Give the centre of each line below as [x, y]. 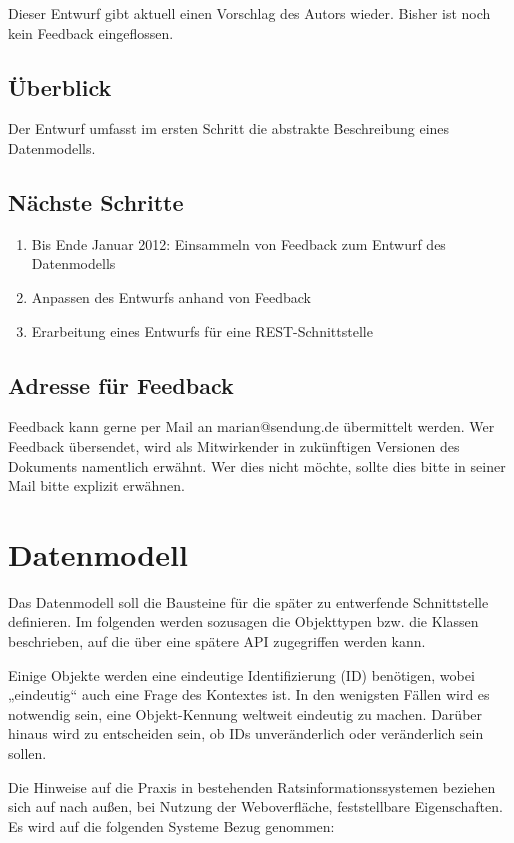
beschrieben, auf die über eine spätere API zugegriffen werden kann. [217, 641]
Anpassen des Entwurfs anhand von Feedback [171, 296]
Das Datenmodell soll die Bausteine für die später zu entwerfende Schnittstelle [248, 601]
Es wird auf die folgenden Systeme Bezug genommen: [171, 825]
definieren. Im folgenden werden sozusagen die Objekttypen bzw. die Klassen [243, 621]
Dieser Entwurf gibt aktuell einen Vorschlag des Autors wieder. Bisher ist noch [249, 13]
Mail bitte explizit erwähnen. [97, 485]
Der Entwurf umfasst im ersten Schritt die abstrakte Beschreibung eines [229, 128]
